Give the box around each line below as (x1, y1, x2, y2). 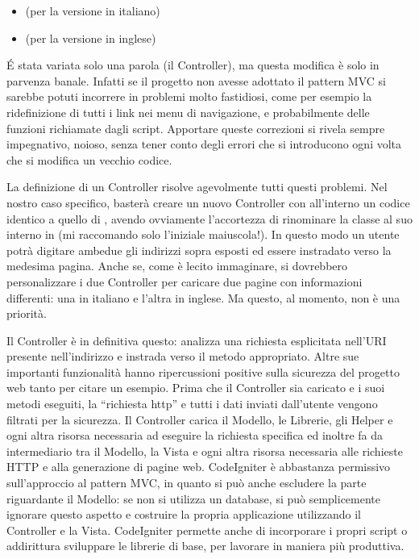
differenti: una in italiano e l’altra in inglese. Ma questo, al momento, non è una (6, 289, 400, 306)
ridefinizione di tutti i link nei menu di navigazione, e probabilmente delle (6, 103, 370, 120)
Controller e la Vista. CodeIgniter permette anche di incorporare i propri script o (6, 521, 408, 538)
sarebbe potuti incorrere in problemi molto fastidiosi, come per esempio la (6, 88, 372, 105)
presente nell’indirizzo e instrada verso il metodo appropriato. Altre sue (6, 348, 359, 365)
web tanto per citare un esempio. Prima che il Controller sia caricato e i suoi (6, 379, 385, 396)
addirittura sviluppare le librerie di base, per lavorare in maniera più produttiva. (6, 537, 404, 554)
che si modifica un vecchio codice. (6, 151, 172, 168)
